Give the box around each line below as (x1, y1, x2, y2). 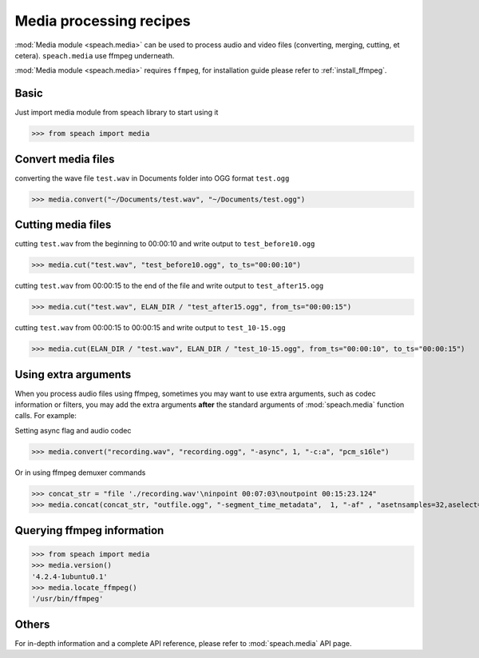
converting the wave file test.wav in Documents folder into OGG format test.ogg (14, 173, 290, 183)
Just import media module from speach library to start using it (14, 108, 219, 118)
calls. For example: (14, 411, 77, 421)
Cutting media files (14, 218, 112, 232)
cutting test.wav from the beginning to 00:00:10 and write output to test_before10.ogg (14, 239, 315, 249)
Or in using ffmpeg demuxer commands (14, 468, 146, 477)
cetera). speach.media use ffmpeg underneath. (14, 50, 175, 60)
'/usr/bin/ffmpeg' (31, 594, 104, 604)
